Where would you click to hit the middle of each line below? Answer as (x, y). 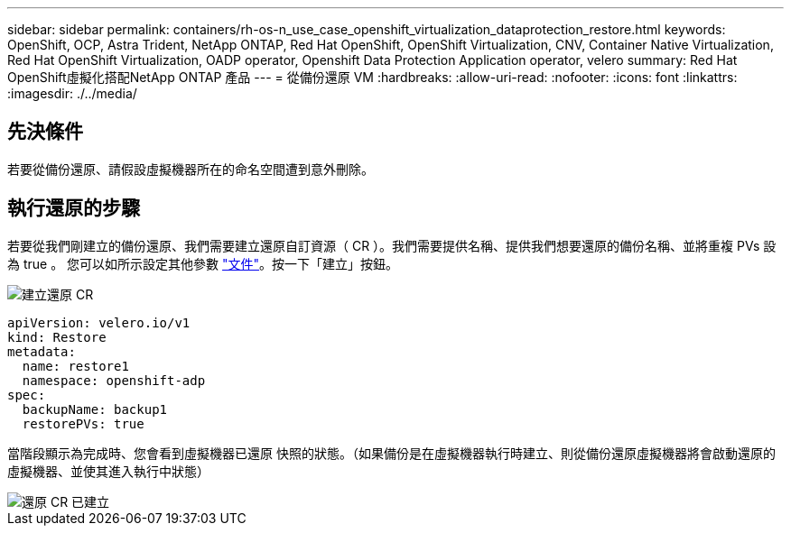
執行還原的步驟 (74, 208)
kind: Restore (57, 337)
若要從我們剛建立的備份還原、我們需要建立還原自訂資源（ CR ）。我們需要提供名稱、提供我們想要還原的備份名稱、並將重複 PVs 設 (392, 245)
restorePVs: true (83, 423)
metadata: (42, 351)
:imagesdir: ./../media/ (72, 93)
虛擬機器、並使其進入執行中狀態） (108, 471)
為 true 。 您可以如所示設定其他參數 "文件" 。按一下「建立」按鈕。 (203, 263)
